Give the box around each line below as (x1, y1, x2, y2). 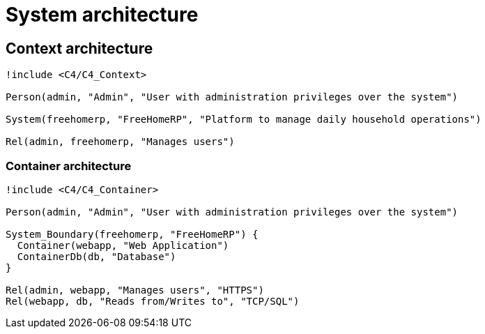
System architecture (6, 3, 199, 26)
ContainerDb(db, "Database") (17, 250, 176, 262)
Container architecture (6, 158, 132, 173)
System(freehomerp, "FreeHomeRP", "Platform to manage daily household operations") (6, 114, 482, 126)
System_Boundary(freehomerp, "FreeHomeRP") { (6, 228, 259, 240)
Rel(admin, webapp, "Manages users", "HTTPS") (6, 284, 264, 296)
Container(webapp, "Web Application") (17, 239, 229, 251)
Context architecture (6, 39, 153, 57)
